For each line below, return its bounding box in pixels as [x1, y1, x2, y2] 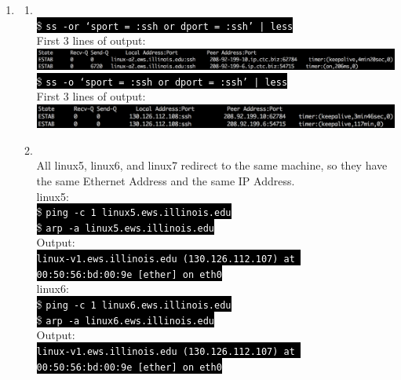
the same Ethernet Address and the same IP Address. [36, 172, 295, 188]
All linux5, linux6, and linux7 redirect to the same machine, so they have [36, 157, 388, 174]
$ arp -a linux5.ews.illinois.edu [36, 218, 215, 235]
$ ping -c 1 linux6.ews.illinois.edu [36, 295, 231, 312]
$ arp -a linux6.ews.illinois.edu [36, 311, 215, 327]
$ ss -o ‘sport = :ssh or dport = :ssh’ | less [36, 72, 288, 89]
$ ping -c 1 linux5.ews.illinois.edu [36, 203, 231, 220]
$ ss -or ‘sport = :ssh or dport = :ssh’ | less [36, 16, 293, 33]
